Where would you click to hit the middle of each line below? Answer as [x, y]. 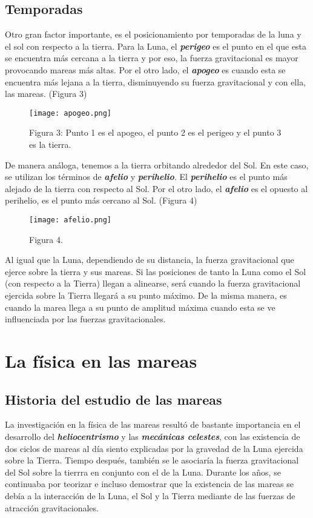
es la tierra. [50, 144]
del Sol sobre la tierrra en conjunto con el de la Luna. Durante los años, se [143, 472]
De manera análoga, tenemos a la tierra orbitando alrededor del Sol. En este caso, [157, 164]
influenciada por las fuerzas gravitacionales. [85, 319]
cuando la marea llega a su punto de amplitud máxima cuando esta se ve [140, 307]
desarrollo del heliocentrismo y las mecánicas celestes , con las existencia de [153, 436]
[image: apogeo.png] [71, 113]
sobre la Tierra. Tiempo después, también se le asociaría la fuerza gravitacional [152, 460]
